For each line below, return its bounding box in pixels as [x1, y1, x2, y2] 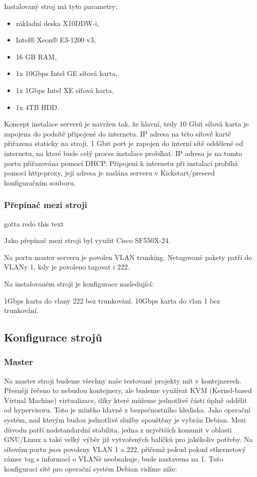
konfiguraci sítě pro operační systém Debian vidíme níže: [4, 463, 177, 474]
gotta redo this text [4, 218, 64, 228]
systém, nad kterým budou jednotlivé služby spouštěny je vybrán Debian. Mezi [4, 414, 246, 425]
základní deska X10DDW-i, [15, 17, 99, 28]
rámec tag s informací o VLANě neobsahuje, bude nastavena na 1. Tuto [4, 453, 224, 464]
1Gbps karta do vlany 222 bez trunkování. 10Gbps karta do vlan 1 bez [4, 295, 220, 305]
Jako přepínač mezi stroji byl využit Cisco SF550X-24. [4, 235, 171, 245]
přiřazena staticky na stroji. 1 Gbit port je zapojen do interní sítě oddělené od [4, 138, 244, 148]
